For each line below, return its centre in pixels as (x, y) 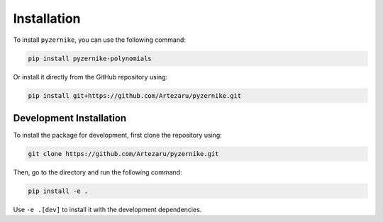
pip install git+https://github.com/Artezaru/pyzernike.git (135, 95)
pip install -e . (58, 191)
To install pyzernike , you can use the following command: (99, 40)
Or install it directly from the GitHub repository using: (90, 77)
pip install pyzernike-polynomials (90, 58)
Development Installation (70, 118)
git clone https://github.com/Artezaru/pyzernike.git (123, 154)
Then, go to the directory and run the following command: (98, 172)
